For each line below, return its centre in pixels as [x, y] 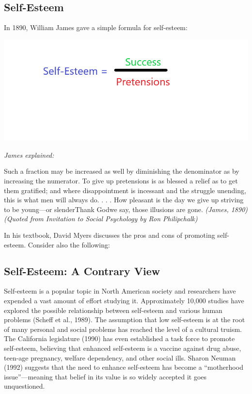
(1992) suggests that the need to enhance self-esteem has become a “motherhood [124, 367]
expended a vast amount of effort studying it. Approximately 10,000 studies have [124, 301]
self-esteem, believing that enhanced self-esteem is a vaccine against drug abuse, [123, 348]
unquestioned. [24, 386]
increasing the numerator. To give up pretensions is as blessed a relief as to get [121, 181]
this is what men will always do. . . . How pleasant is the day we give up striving [124, 200]
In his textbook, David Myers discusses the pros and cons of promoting [110, 235]
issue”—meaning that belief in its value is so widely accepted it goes [105, 376]
